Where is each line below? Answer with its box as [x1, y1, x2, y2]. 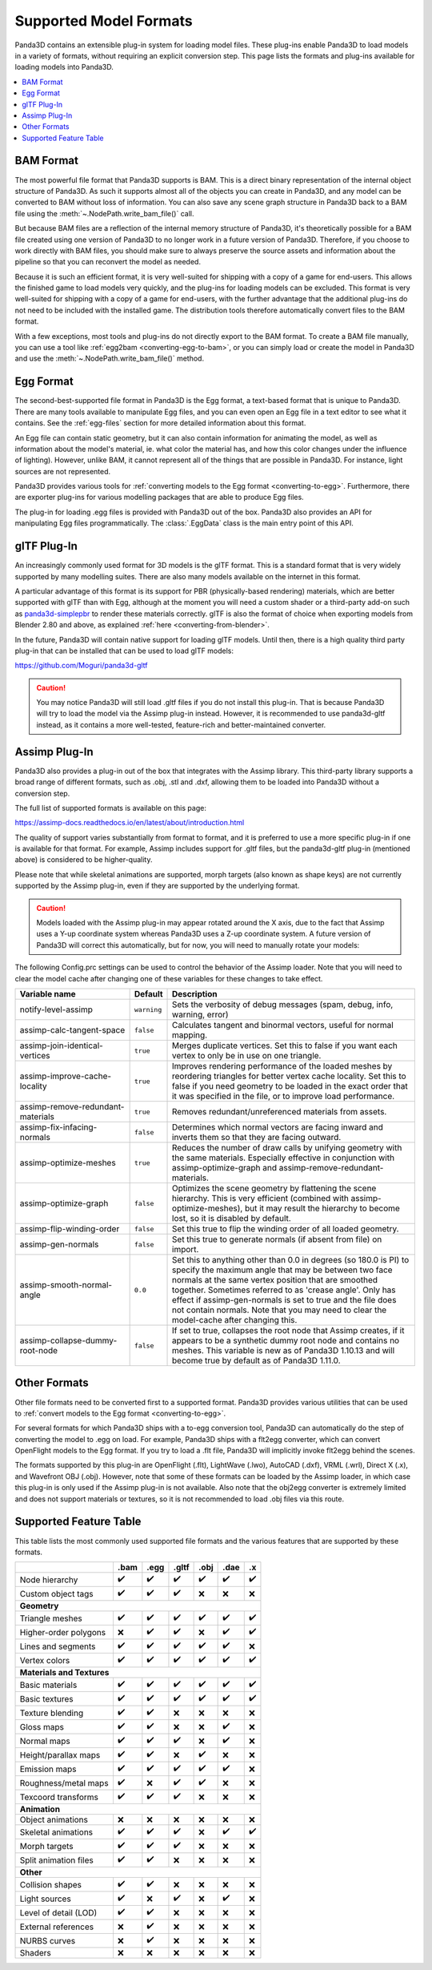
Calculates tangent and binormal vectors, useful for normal [172, 1020, 394, 1030]
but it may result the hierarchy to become [244, 1203, 400, 1214]
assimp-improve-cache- [19, 1070, 112, 1082]
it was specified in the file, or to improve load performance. [172, 1090, 395, 1102]
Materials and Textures [19, 1667, 110, 1678]
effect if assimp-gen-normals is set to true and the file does [172, 1295, 397, 1305]
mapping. [172, 1029, 208, 1041]
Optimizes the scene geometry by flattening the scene [172, 1182, 377, 1194]
